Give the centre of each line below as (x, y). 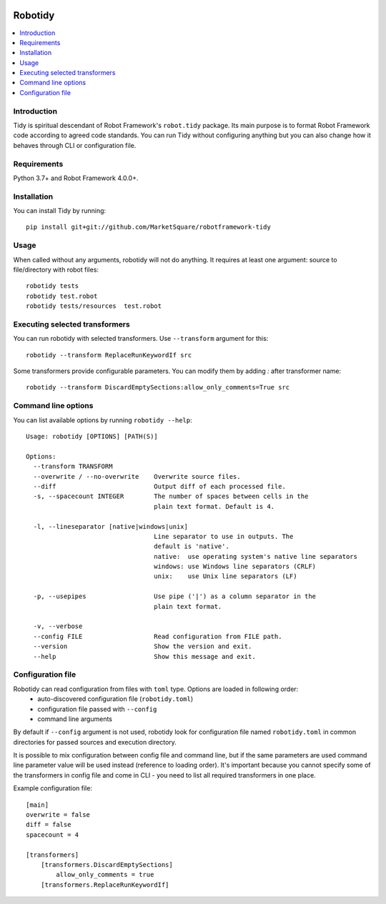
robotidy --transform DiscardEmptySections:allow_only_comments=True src (158, 387)
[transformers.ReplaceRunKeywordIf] (105, 885)
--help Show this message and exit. (145, 656)
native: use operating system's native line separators (256, 556)
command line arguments (75, 719)
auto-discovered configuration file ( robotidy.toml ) (115, 699)
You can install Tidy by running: (60, 211)
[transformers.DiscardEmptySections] (107, 864)
